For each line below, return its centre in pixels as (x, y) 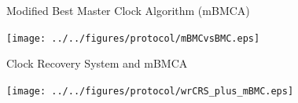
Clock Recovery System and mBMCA (97, 63)
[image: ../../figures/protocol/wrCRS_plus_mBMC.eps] (150, 91)
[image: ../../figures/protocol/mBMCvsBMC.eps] (133, 38)
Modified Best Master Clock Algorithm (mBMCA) (128, 10)
